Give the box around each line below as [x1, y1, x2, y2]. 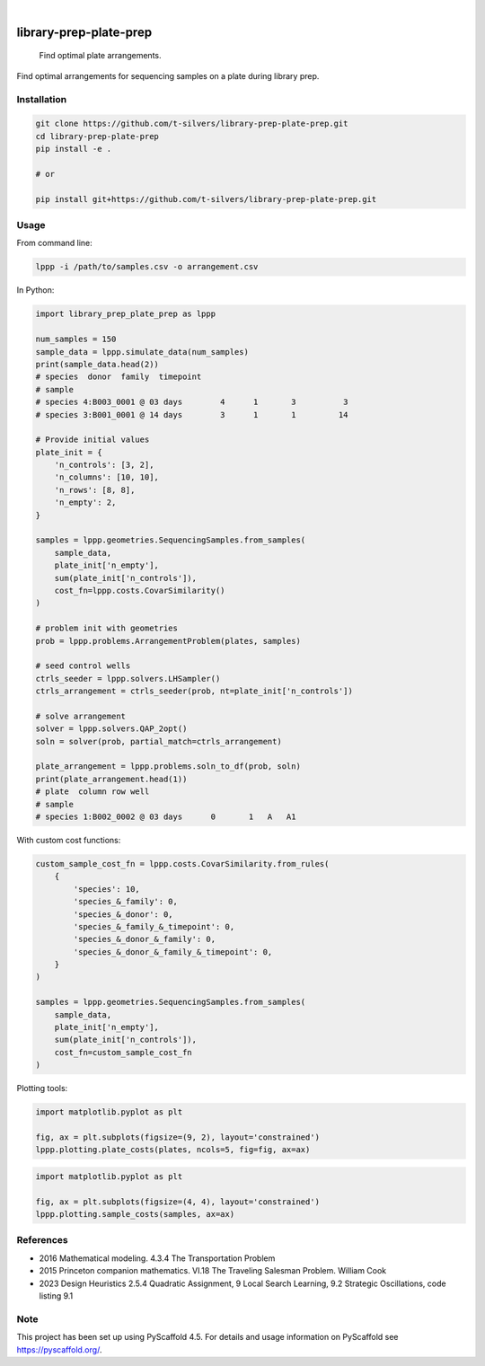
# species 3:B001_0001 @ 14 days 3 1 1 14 [35, 410, 348, 419]
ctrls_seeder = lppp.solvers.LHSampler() [35, 674, 221, 683]
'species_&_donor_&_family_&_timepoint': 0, [73, 947, 273, 956]
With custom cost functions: [16, 834, 121, 845]
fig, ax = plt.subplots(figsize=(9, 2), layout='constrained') [35, 1132, 321, 1142]
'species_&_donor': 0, [73, 909, 174, 920]
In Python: [16, 285, 55, 295]
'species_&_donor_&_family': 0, [73, 934, 216, 945]
